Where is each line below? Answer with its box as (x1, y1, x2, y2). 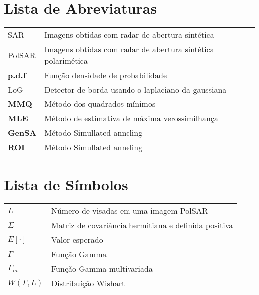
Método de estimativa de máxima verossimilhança (44, 112, 218, 124)
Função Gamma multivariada (51, 263, 153, 275)
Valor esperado (51, 234, 103, 246)
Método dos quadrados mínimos (44, 98, 156, 110)
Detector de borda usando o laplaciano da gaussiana (44, 84, 227, 96)
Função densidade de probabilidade (44, 69, 167, 81)
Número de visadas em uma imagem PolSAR (51, 205, 208, 217)
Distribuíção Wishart (51, 277, 125, 289)
